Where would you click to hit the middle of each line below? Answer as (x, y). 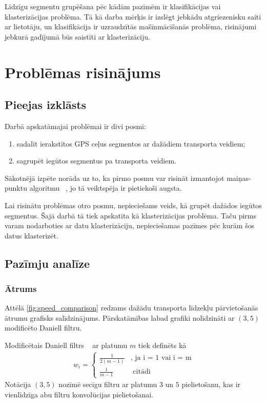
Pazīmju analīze (47, 263)
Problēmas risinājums (83, 72)
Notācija (18, 384)
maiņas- (239, 178)
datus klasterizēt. (32, 235)
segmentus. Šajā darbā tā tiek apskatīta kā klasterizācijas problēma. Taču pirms (131, 215)
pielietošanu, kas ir (211, 384)
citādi (142, 372)
